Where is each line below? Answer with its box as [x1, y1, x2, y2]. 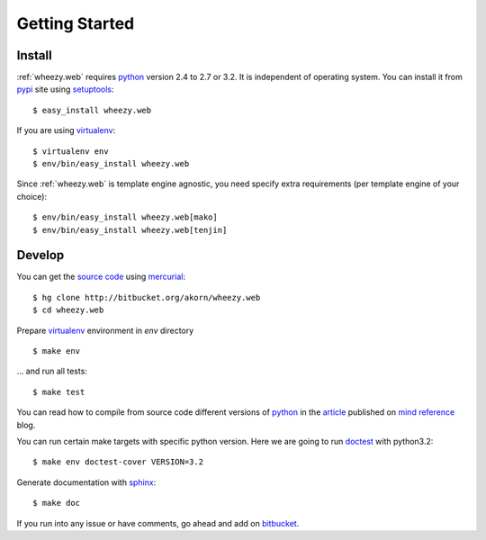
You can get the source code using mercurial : [16, 271, 186, 283]
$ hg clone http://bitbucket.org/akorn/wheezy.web [32, 292, 261, 302]
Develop [16, 247, 65, 263]
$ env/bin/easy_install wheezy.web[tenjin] [32, 225, 228, 235]
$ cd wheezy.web [32, 305, 104, 315]
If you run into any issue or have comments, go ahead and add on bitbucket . [16, 517, 300, 528]
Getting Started [16, 13, 135, 33]
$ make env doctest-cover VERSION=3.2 [32, 457, 204, 467]
